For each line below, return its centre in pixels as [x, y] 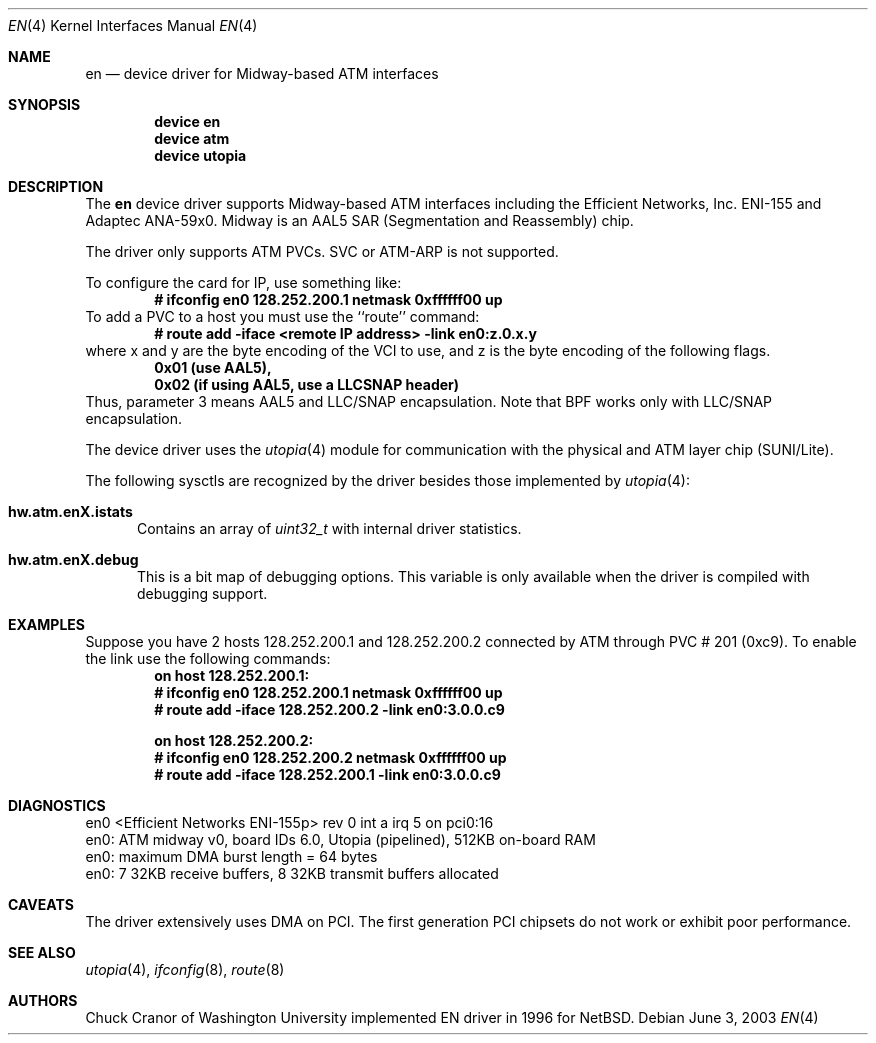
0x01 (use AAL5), [213, 367]
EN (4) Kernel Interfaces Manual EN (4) [133, 25]
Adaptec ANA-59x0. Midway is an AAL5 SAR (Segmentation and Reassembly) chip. [359, 220]
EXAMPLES [46, 624]
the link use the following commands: [208, 658]
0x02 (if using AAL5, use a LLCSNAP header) [307, 384]
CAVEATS [41, 904]
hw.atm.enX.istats [70, 511]
